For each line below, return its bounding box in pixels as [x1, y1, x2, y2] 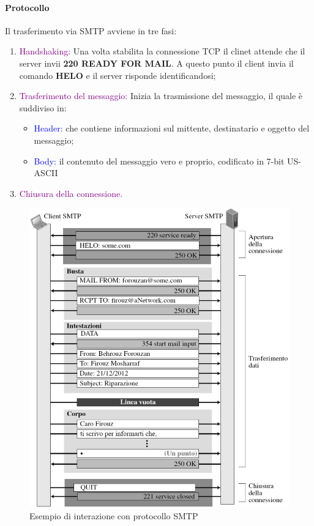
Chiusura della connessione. [19, 187, 123, 199]
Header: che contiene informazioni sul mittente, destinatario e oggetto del [34, 122, 310, 135]
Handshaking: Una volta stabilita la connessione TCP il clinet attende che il [19, 45, 305, 57]
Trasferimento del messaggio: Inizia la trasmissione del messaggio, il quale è [19, 89, 303, 102]
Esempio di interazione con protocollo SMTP [29, 509, 198, 522]
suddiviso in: [19, 101, 67, 114]
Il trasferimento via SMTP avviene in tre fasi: [5, 24, 177, 37]
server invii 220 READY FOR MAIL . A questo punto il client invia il [19, 56, 294, 69]
